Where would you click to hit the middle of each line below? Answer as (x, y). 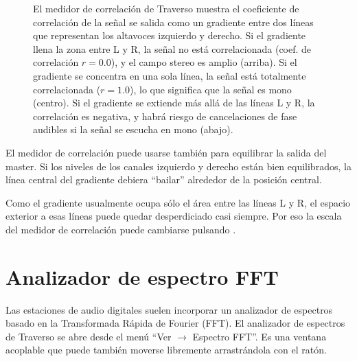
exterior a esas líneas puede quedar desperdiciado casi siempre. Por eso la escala (174, 216)
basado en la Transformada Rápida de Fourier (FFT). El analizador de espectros (175, 323)
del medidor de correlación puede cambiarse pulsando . (121, 229)
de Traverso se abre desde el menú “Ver (89, 336)
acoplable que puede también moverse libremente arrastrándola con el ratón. (166, 350)
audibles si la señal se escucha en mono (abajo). (133, 129)
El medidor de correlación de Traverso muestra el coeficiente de (166, 8)
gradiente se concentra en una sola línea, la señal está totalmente (170, 75)
